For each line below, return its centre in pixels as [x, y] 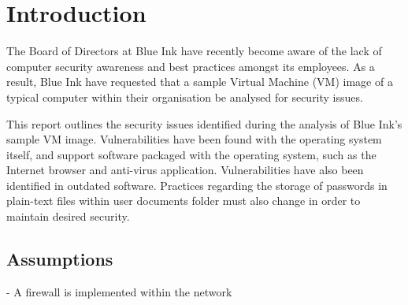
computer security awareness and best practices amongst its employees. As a [191, 66]
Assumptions [60, 259]
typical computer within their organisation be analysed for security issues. [185, 97]
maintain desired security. [68, 216]
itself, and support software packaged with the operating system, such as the [191, 154]
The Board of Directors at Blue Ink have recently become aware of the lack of [194, 51]
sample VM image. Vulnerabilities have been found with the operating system [194, 139]
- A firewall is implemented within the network [119, 291]
